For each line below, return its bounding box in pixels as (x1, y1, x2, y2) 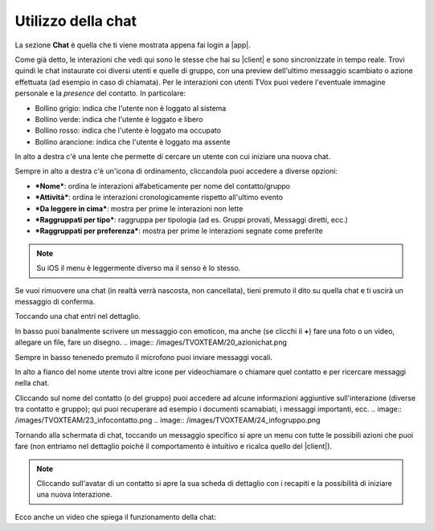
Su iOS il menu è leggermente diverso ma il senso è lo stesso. (36, 263, 241, 273)
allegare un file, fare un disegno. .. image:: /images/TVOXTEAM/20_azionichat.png (14, 337, 287, 347)
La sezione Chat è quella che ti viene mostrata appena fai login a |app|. (14, 40, 251, 50)
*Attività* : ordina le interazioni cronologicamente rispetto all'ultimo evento (35, 193, 284, 202)
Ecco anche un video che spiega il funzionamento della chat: (14, 512, 216, 521)
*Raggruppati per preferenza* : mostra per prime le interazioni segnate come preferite (35, 226, 323, 236)
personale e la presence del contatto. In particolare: (14, 88, 186, 98)
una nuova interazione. (36, 490, 113, 500)
